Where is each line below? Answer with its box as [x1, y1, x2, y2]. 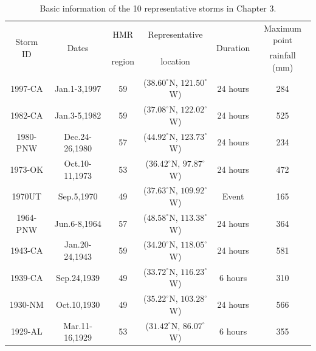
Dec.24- [64, 130, 92, 142]
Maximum [264, 21, 301, 34]
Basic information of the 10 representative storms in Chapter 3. [39, 2, 276, 14]
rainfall [269, 49, 296, 61]
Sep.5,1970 [58, 190, 98, 203]
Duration [216, 41, 250, 54]
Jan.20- [64, 238, 92, 251]
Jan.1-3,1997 [54, 82, 101, 94]
